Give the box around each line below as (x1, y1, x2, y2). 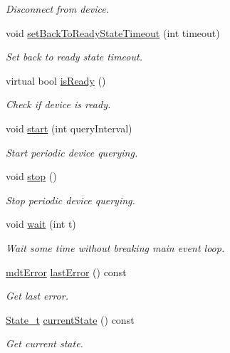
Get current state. (6, 336, 83, 351)
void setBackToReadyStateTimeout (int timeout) (6, 25, 220, 40)
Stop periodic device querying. (6, 192, 135, 207)
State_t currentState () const (6, 312, 135, 327)
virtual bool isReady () (6, 73, 106, 88)
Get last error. (6, 288, 68, 303)
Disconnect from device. (6, 1, 109, 16)
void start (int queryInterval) (6, 120, 132, 135)
